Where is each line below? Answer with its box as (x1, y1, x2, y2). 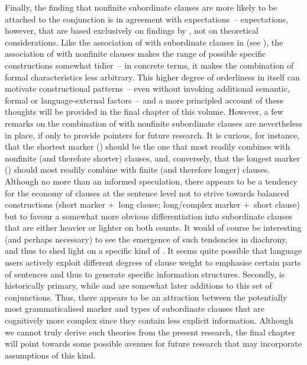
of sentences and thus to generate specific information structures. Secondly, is (5, 267, 285, 280)
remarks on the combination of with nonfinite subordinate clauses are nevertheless (5, 117, 303, 129)
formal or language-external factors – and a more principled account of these (5, 93, 284, 106)
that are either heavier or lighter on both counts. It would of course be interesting (5, 221, 302, 234)
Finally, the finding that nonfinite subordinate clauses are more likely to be (5, 1, 277, 13)
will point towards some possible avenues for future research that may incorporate (5, 337, 302, 350)
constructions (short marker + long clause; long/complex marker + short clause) (5, 198, 300, 211)
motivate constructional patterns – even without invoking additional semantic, (5, 82, 290, 95)
